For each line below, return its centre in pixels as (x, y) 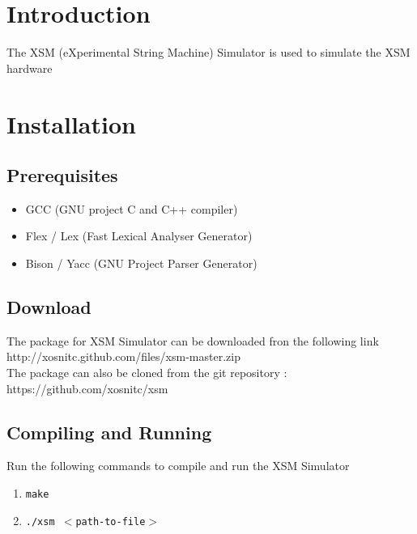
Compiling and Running (109, 432)
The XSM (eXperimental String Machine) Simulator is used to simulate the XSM (208, 52)
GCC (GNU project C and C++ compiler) (132, 208)
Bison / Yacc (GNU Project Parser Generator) (141, 263)
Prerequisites (62, 175)
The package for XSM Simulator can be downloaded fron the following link (193, 340)
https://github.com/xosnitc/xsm (87, 388)
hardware (30, 68)
